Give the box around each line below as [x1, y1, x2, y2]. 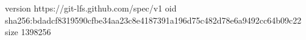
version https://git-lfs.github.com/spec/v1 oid [5, 2, 177, 14]
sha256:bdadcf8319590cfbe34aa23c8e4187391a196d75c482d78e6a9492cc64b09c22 [5, 13, 302, 26]
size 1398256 [5, 25, 51, 38]
